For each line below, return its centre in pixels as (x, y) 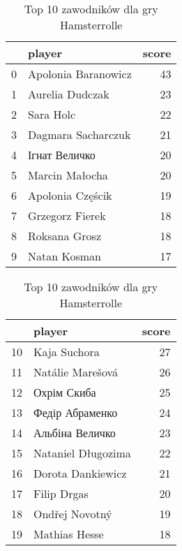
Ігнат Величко (62, 155)
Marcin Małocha (68, 175)
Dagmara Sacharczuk (79, 134)
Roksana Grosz (65, 236)
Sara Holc (52, 114)
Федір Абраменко (76, 412)
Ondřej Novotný (73, 514)
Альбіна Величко (75, 433)
